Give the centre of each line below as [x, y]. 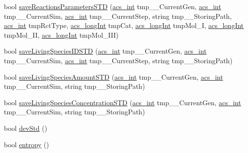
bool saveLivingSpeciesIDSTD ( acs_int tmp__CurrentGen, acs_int [105, 51]
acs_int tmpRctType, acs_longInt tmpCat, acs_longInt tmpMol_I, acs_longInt [124, 25]
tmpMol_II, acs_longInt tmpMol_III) [61, 35]
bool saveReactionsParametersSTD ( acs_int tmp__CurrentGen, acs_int [113, 6]
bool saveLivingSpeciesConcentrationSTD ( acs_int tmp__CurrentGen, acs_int [123, 102]
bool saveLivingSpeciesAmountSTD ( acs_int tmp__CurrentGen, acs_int [114, 76]
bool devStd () [26, 128]
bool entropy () [27, 144]
